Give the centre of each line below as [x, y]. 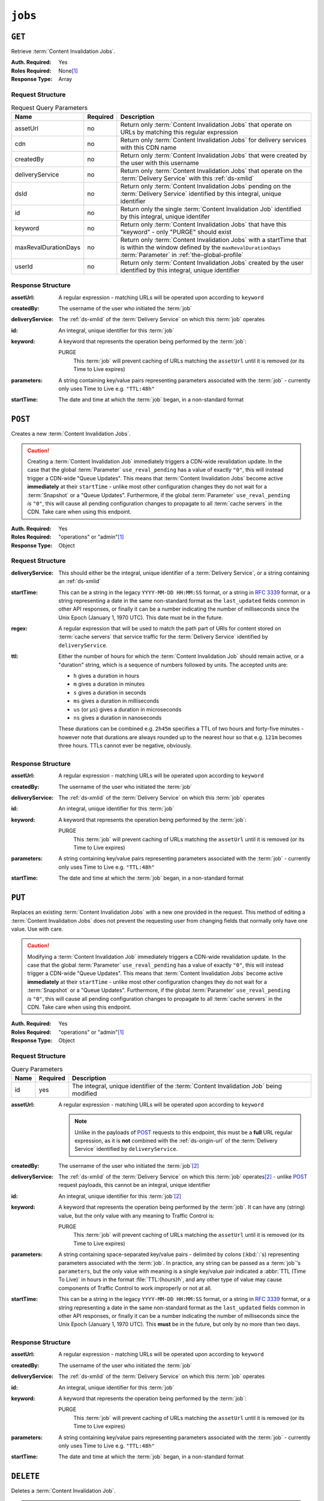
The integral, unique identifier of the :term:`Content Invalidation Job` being [177, 1086]
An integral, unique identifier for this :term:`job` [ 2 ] [120, 1196]
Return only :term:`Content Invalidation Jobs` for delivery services [213, 140]
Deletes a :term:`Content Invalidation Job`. [63, 1491]
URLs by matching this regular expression [179, 132]
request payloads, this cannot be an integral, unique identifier [134, 1185]
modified [85, 1093]
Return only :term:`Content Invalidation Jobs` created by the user [212, 262]
